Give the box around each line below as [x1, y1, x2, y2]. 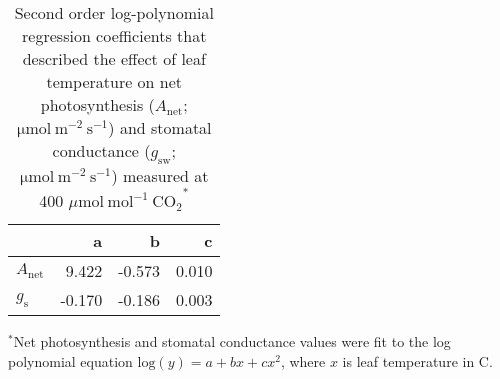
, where [280, 350, 326, 371]
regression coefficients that [22, 24, 207, 47]
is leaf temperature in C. [342, 350, 493, 371]
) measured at [111, 164, 209, 188]
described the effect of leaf [22, 47, 206, 70]
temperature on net [46, 70, 183, 93]
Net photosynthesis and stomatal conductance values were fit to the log [13, 331, 451, 352]
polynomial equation [8, 350, 133, 371]
